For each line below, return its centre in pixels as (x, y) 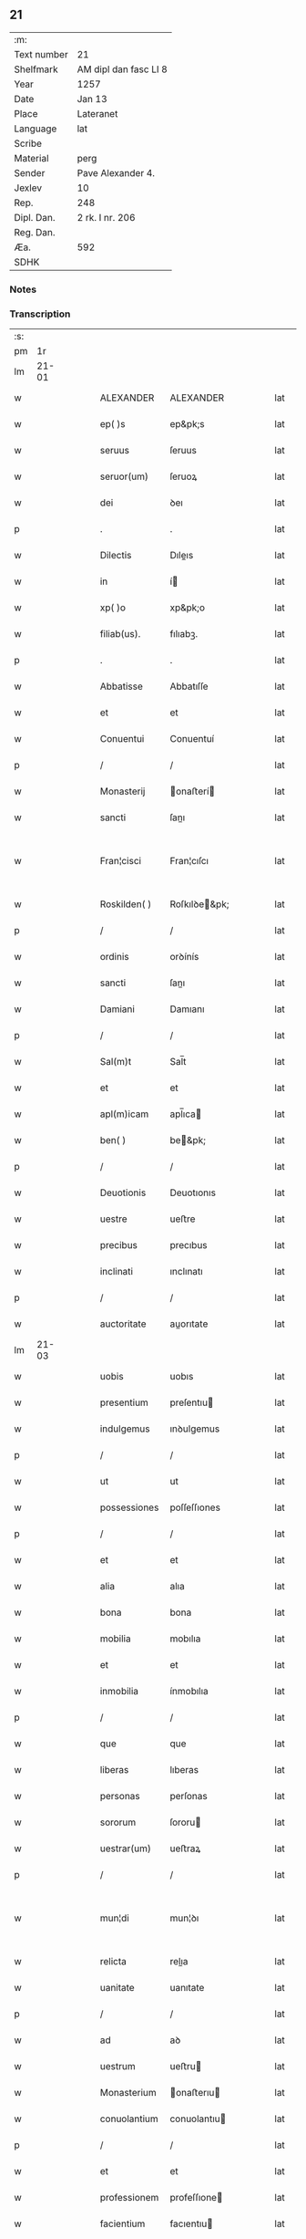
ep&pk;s (187, 424)
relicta (113, 1962)
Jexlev (28, 188)
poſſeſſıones (195, 1507)
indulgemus (125, 1429)
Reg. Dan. (35, 232)
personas (120, 1796)
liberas (114, 1770)
